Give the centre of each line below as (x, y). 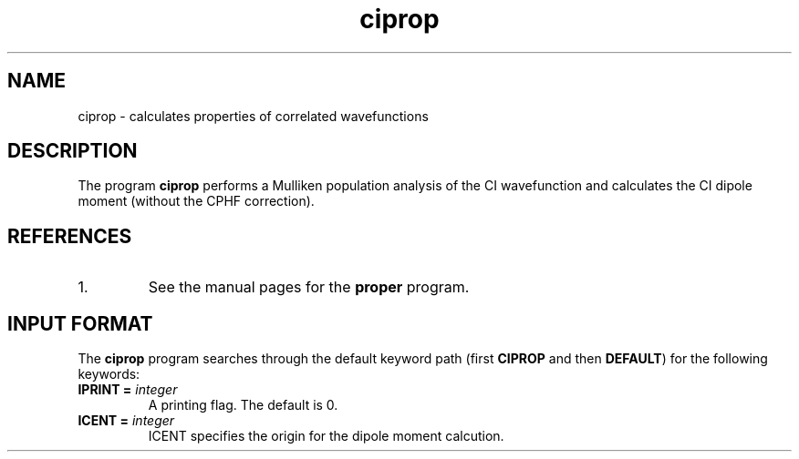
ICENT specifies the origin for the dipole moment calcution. (326, 436)
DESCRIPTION (73, 151)
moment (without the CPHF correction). (196, 201)
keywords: (109, 374)
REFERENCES (70, 236)
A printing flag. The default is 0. (243, 405)
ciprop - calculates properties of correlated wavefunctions (253, 116)
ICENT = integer (126, 421)
